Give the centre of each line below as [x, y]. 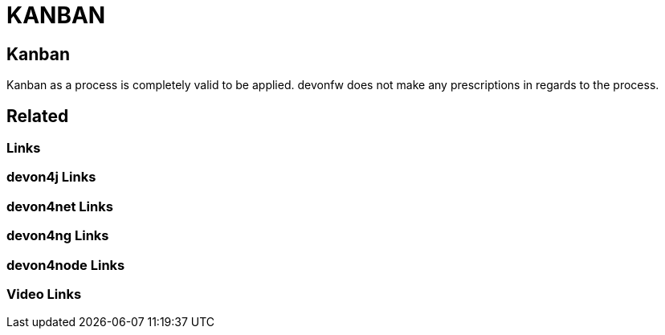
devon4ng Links [58, 236]
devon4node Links [66, 265]
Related [38, 116]
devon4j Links [51, 177]
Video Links [44, 294]
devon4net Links [60, 206]
